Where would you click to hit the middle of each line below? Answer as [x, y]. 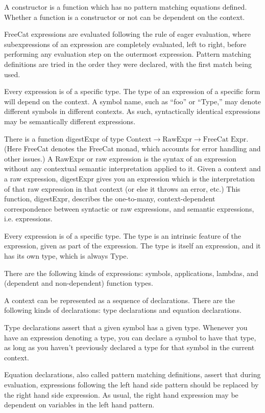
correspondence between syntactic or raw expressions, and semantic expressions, [129, 208]
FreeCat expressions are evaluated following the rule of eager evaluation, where [127, 34]
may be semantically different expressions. [70, 121]
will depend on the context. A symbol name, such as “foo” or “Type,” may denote [133, 101]
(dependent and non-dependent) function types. [79, 283]
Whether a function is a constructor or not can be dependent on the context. [125, 17]
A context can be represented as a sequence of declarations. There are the [119, 300]
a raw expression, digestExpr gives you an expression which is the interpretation [129, 178]
